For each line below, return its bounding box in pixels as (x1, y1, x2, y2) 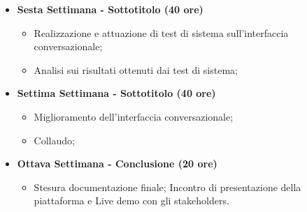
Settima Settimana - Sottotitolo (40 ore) (17, 86, 216, 100)
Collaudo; (34, 132, 75, 147)
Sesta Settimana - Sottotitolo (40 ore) (17, 2, 204, 16)
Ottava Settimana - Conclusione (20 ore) (17, 156, 217, 171)
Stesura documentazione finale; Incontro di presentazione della (34, 179, 301, 194)
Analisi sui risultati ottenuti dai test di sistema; (34, 62, 238, 77)
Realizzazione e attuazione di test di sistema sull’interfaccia (34, 25, 289, 40)
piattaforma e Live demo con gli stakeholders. (34, 193, 229, 208)
